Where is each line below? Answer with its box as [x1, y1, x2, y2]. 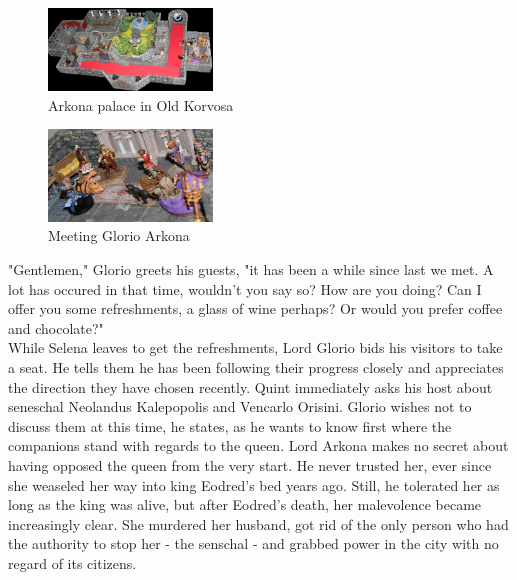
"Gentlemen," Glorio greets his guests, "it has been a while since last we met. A [8, 259, 494, 280]
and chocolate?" [8, 317, 104, 338]
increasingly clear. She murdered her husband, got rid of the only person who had [8, 513, 509, 534]
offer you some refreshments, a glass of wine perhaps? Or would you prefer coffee [8, 298, 503, 319]
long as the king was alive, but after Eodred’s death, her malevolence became [8, 494, 482, 515]
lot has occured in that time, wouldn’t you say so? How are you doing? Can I [8, 278, 482, 299]
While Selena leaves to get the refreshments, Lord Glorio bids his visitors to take [8, 337, 503, 358]
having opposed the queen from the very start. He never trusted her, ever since [8, 455, 492, 475]
